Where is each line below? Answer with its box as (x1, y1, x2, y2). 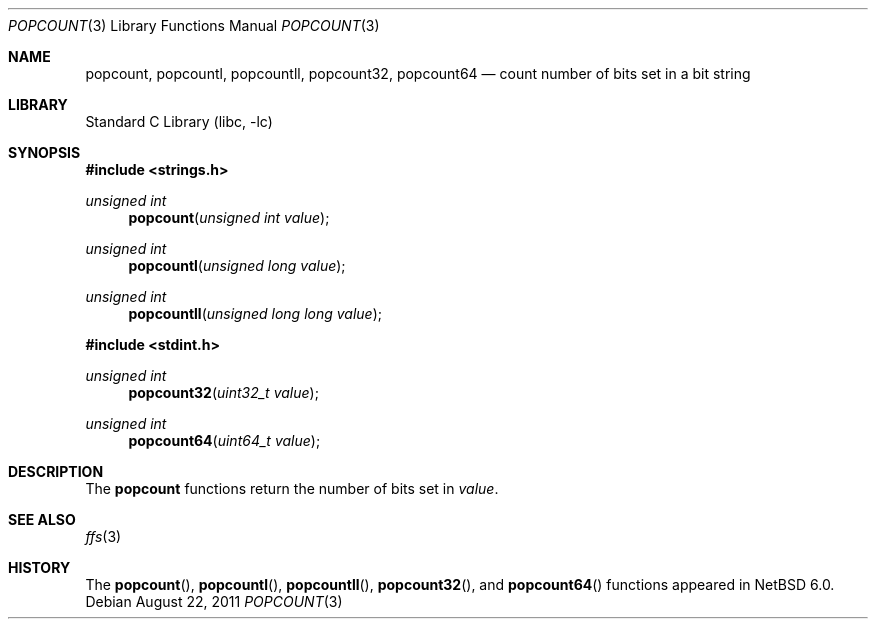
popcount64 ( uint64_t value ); (128, 432, 321, 449)
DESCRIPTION (8, 463, 104, 480)
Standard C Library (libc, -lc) (85, 113, 273, 130)
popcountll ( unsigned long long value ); (128, 305, 382, 322)
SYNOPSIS (8, 144, 81, 161)
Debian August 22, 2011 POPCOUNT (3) (85, 593, 343, 610)
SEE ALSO (8, 511, 76, 528)
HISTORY (8, 559, 71, 576)
